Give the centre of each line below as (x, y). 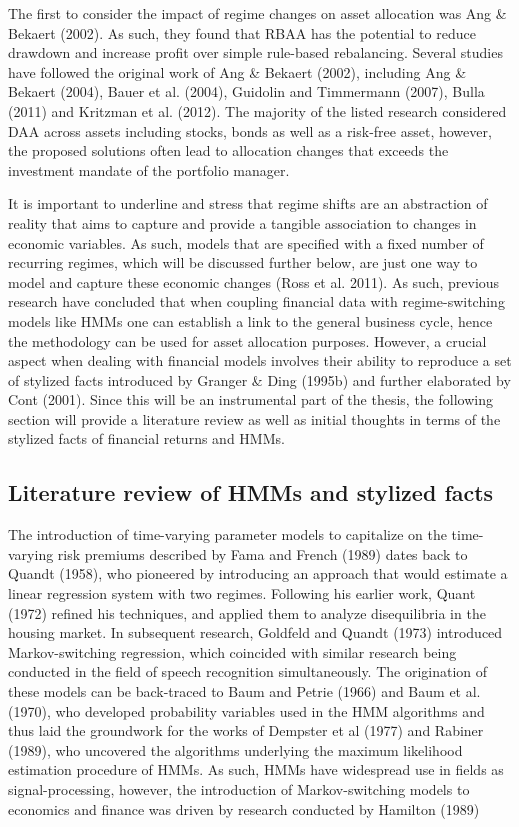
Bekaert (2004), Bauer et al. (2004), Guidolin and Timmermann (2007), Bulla (246, 91)
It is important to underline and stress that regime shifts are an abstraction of (248, 203)
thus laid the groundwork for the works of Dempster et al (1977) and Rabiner (246, 730)
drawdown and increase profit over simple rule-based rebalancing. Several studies (255, 52)
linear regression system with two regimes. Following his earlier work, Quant (242, 593)
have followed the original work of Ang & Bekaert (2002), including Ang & (237, 71)
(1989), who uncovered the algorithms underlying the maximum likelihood (235, 749)
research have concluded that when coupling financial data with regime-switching (256, 301)
